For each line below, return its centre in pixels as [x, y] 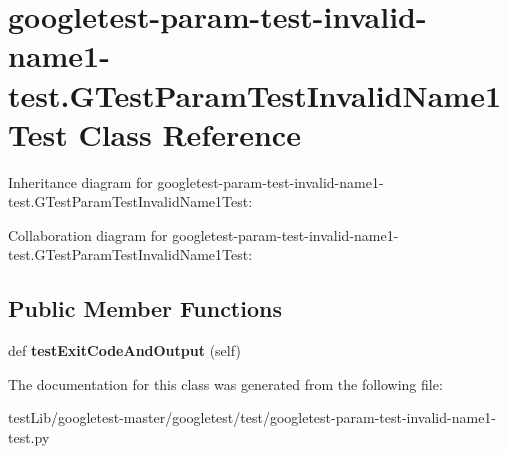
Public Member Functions [145, 308]
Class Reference [189, 133]
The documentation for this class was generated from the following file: [225, 383]
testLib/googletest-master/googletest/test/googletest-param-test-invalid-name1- [252, 417]
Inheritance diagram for [80, 181]
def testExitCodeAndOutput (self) [124, 350]
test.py [29, 437]
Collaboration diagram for [88, 234]
